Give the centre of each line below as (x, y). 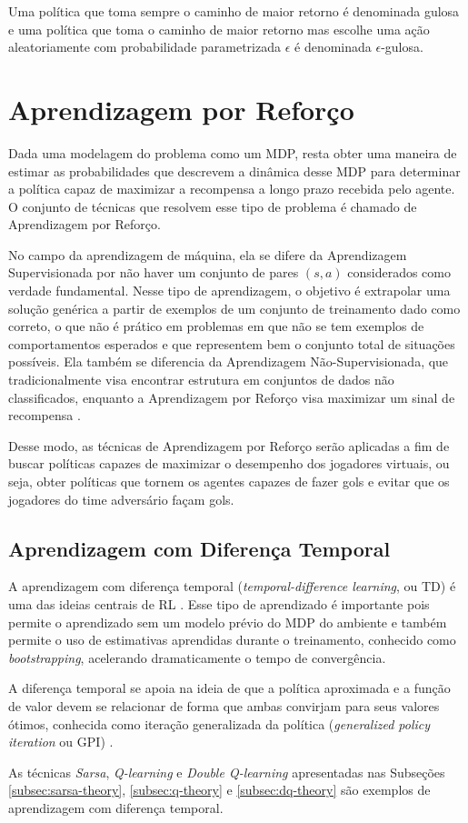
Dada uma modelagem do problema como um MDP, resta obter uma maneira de (233, 152)
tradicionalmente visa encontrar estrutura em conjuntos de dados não (201, 380)
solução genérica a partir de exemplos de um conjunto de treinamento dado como (234, 308)
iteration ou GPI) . (61, 742)
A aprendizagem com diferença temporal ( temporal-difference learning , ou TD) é (232, 586)
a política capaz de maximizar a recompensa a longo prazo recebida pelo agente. (232, 189)
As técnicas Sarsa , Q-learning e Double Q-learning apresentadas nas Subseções (227, 772)
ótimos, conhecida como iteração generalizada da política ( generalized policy (219, 723)
